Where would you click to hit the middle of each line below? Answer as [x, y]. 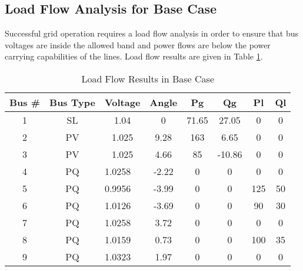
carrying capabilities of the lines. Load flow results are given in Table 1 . [134, 56]
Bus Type [72, 102]
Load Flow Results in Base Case [148, 78]
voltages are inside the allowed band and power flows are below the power [138, 44]
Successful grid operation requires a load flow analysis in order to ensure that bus [151, 33]
